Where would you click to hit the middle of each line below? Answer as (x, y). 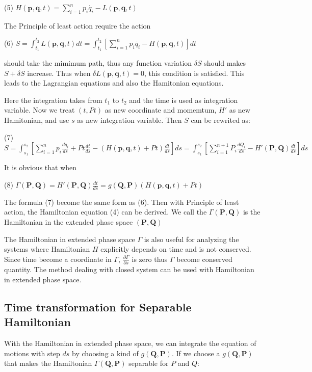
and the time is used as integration (184, 100)
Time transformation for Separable (98, 307)
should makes (225, 63)
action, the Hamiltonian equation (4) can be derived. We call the (106, 212)
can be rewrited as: (221, 120)
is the (252, 212)
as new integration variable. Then (129, 120)
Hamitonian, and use (37, 120)
